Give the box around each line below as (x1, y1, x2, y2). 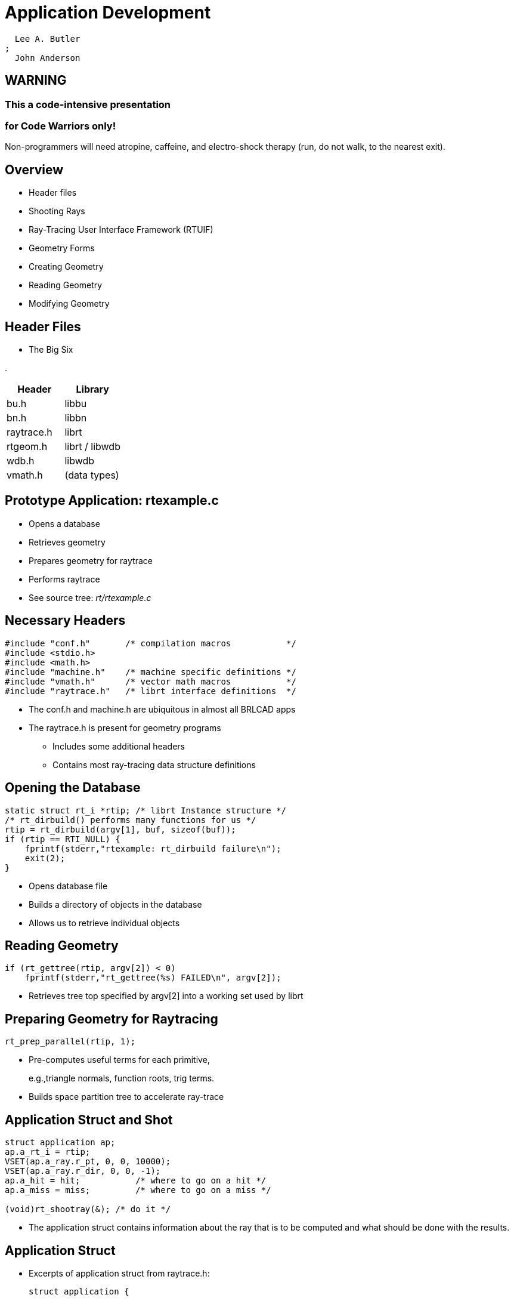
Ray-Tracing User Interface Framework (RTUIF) (29, 224, 213, 235)
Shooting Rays (29, 206, 85, 217)
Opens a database (29, 518, 100, 529)
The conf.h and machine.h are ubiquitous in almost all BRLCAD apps (29, 704, 296, 714)
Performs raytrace (29, 574, 100, 584)
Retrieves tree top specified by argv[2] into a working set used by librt (29, 991, 304, 1001)
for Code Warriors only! (5, 119, 116, 132)
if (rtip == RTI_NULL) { (5, 834, 120, 844)
